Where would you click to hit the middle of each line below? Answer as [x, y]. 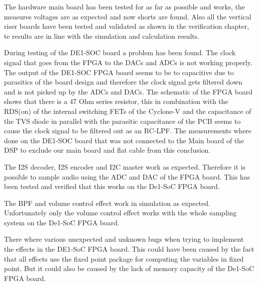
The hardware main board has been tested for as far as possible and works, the [125, 6]
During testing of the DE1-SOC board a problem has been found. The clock [120, 52]
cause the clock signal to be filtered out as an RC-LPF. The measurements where [128, 131]
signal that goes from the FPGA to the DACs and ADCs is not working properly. [128, 62]
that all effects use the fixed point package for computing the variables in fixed [124, 258]
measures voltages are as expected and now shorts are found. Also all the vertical [128, 16]
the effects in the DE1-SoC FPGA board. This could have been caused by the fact [129, 249]
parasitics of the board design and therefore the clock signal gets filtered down [123, 82]
